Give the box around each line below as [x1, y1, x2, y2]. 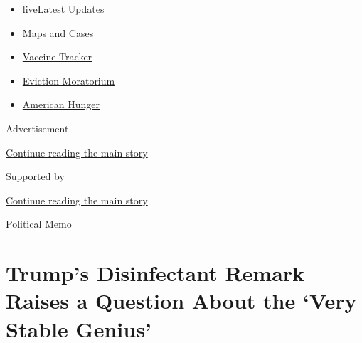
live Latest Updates [22, 1, 105, 16]
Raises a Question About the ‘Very [6, 286, 357, 315]
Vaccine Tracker [22, 49, 92, 64]
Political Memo [6, 216, 72, 231]
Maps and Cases [22, 25, 94, 40]
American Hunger [22, 97, 100, 112]
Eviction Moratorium [22, 73, 115, 88]
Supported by [6, 169, 65, 184]
